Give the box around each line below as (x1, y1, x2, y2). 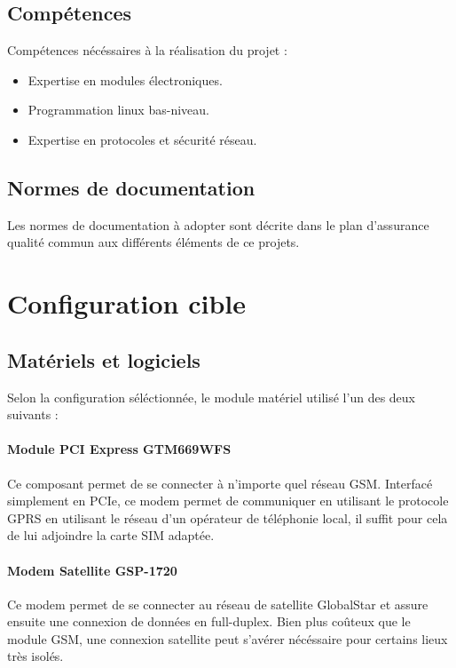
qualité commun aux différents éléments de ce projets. (7, 233, 300, 251)
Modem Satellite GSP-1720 (7, 561, 177, 579)
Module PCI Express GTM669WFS (7, 440, 232, 458)
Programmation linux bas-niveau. (28, 100, 209, 119)
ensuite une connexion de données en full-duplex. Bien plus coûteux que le (7, 612, 411, 631)
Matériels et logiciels (7, 346, 200, 373)
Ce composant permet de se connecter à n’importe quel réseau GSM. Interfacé (7, 473, 433, 492)
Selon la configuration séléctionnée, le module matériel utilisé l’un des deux (7, 387, 415, 406)
